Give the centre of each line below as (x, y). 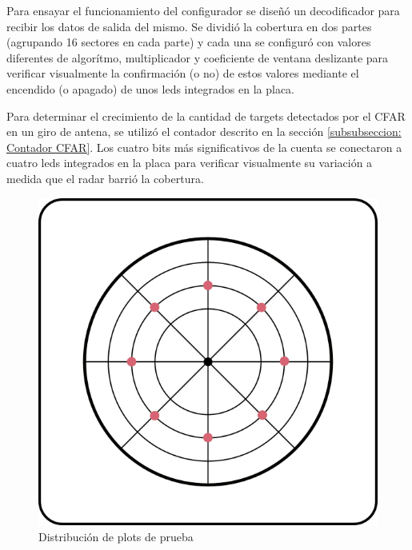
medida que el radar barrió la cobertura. (105, 178)
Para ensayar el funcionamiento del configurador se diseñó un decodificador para (203, 10)
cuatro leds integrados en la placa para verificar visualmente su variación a (190, 163)
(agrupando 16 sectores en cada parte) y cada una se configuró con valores (189, 42)
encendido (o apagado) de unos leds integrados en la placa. (150, 88)
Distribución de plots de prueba (116, 536)
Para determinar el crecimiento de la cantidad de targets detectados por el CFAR (206, 116)
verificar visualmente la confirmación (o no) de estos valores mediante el (183, 73)
